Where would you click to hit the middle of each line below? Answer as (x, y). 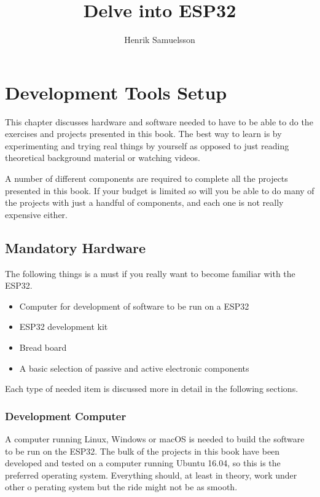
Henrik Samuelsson (160, 40)
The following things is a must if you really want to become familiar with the (150, 273)
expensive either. (37, 214)
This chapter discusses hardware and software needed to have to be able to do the (159, 121)
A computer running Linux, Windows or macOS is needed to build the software (155, 438)
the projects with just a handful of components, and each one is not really (144, 202)
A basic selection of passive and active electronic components (134, 368)
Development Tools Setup (116, 92)
